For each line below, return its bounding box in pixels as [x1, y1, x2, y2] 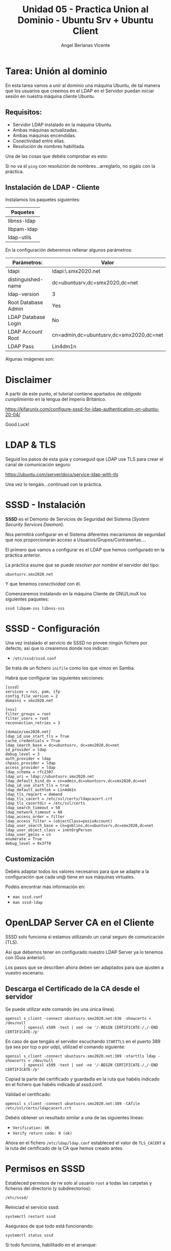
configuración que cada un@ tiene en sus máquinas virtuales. [5, 873, 135, 880]
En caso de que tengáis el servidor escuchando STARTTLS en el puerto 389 [5, 1038, 161, 1044]
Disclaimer [5, 374, 52, 386]
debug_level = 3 [5, 752, 40, 757]
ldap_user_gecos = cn [5, 832, 51, 837]
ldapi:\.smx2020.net [51, 268, 101, 275]
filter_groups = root [5, 712, 51, 717]
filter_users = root [5, 716, 49, 721]
